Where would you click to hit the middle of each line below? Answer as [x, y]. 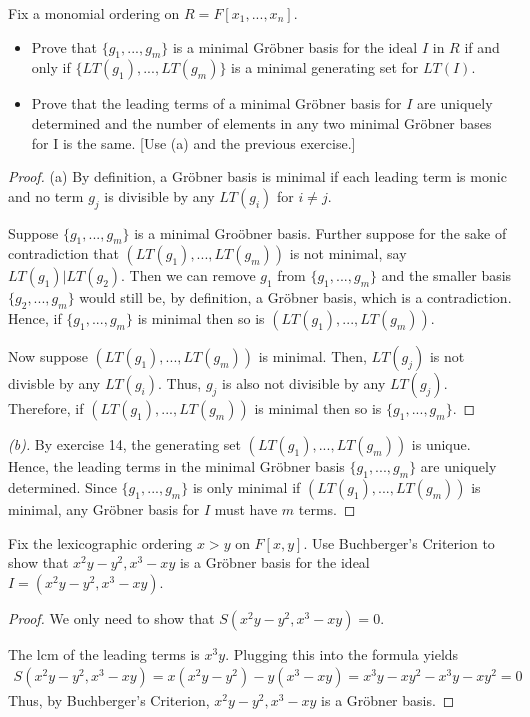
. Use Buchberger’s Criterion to [399, 542]
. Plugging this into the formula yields [342, 653]
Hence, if [35, 318]
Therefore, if [46, 408]
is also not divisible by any [304, 383]
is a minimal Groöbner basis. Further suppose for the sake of [320, 232]
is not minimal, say [348, 253]
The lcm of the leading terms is [104, 653]
